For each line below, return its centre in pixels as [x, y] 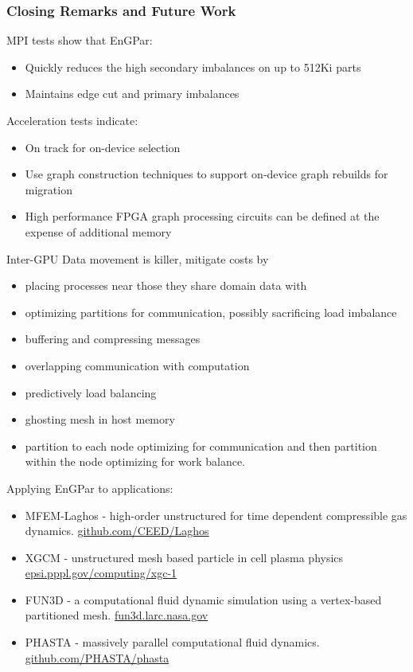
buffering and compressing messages [113, 339]
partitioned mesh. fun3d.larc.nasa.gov [117, 615]
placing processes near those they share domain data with [166, 285]
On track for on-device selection [103, 147]
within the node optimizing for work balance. [135, 461]
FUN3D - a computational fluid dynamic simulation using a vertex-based [203, 599]
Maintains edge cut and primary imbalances [132, 94]
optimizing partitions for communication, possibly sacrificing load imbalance [211, 312]
